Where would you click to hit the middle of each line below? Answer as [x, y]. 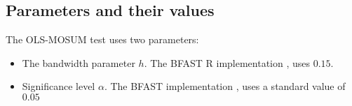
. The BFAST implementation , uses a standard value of [225, 86]
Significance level [59, 86]
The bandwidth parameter [79, 62]
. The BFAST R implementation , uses [227, 62]
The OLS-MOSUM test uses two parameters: [102, 39]
